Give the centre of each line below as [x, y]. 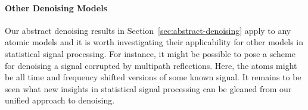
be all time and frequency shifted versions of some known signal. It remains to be [153, 77]
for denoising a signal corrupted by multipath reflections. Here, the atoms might [151, 65]
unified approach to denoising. [60, 100]
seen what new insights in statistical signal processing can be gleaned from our [148, 88]
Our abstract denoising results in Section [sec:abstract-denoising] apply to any [148, 30]
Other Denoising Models [56, 7]
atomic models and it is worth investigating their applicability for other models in [154, 42]
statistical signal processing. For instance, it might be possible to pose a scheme [150, 53]
